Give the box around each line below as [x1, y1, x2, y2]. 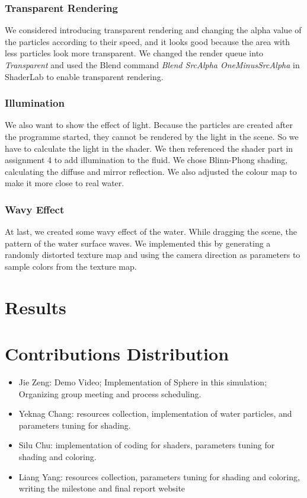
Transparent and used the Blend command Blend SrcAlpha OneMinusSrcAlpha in [5, 59, 300, 71]
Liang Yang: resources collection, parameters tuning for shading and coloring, [18, 470, 300, 483]
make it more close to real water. [5, 177, 124, 189]
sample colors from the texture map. [5, 260, 137, 272]
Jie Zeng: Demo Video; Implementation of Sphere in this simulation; [18, 376, 267, 388]
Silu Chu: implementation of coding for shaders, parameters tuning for [18, 439, 275, 451]
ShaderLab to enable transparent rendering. [5, 70, 164, 82]
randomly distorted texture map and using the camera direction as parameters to [5, 248, 300, 261]
